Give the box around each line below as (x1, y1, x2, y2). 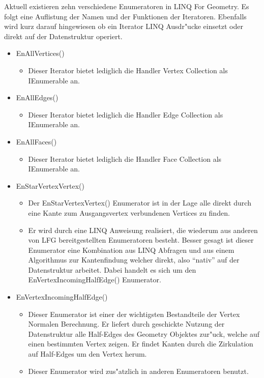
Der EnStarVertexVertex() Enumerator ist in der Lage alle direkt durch (28, 197, 251, 208)
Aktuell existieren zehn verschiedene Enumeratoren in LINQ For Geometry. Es (4, 1, 249, 11)
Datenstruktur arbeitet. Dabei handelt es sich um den (28, 264, 196, 275)
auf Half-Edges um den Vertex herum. (28, 348, 147, 359)
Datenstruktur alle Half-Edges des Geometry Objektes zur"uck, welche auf (28, 328, 260, 339)
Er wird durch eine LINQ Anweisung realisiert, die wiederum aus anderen (28, 224, 258, 235)
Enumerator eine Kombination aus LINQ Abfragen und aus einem (28, 244, 234, 255)
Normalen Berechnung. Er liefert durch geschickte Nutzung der (28, 318, 225, 329)
